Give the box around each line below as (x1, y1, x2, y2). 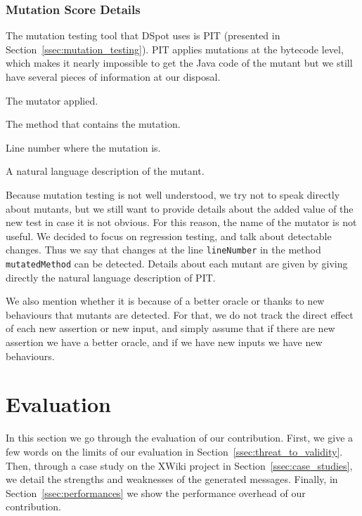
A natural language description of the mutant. (6, 164, 205, 178)
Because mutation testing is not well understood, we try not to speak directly (6, 187, 340, 201)
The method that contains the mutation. (6, 117, 181, 131)
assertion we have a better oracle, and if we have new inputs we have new (6, 335, 323, 350)
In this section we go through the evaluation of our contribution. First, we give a (6, 430, 354, 445)
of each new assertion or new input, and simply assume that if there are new (6, 321, 335, 336)
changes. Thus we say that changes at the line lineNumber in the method (6, 242, 321, 257)
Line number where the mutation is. (6, 140, 161, 154)
